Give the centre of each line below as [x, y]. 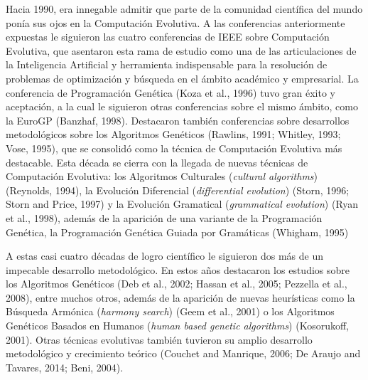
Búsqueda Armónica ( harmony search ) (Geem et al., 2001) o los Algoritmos [170, 311]
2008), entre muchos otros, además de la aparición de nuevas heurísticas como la [180, 297]
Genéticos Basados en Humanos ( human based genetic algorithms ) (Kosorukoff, [178, 326]
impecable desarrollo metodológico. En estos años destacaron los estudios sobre [178, 269]
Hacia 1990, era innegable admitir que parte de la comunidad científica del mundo [184, 9]
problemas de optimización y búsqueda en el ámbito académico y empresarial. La [182, 78]
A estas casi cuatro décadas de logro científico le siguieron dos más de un [165, 256]
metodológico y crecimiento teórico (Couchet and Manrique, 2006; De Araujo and [183, 353]
